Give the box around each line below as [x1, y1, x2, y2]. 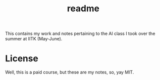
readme [67, 3, 100, 14]
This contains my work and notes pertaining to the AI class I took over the [5, 30, 156, 37]
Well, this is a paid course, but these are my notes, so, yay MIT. [5, 69, 134, 75]
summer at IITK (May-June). [5, 36, 63, 42]
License [5, 53, 39, 64]
